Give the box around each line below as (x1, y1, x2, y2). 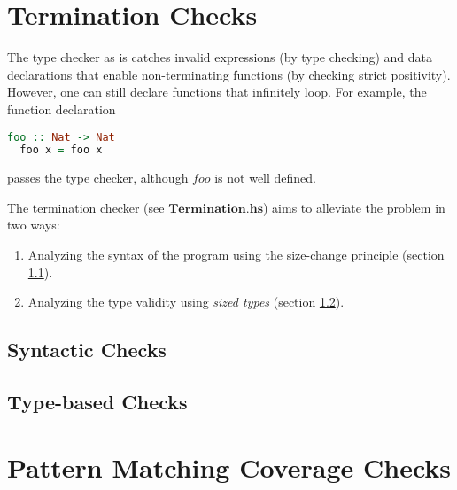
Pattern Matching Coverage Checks (7, 448, 452, 485)
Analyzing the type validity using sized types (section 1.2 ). (27, 292, 345, 311)
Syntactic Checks (7, 336, 167, 363)
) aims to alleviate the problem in (263, 198, 445, 216)
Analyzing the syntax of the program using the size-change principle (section (27, 245, 445, 264)
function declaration (7, 99, 116, 118)
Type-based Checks (7, 387, 188, 415)
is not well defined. (214, 168, 317, 187)
